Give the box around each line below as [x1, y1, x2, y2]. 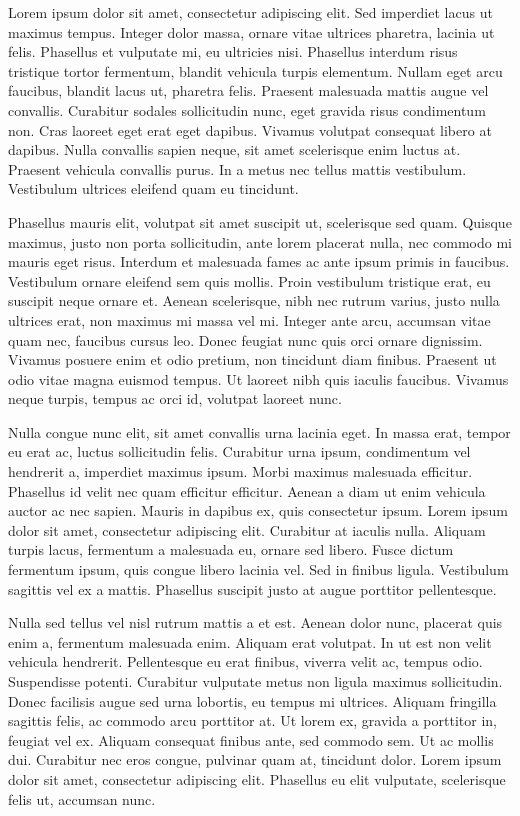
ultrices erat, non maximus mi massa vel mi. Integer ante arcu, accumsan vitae [8, 309, 491, 330]
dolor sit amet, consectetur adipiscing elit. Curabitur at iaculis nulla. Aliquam [8, 519, 486, 540]
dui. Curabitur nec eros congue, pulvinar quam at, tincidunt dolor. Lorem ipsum [8, 749, 502, 770]
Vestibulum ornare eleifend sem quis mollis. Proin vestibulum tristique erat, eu [8, 270, 491, 291]
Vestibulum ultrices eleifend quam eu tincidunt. [8, 178, 299, 199]
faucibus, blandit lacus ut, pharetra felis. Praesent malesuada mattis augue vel [8, 80, 489, 101]
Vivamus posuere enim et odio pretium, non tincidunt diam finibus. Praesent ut [8, 349, 497, 370]
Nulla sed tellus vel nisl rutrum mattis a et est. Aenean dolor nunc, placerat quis [8, 612, 503, 633]
